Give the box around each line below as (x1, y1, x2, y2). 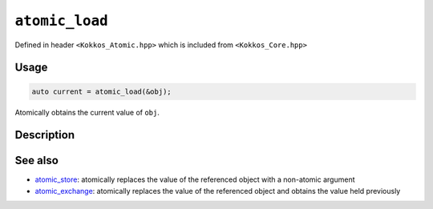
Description (14, 128, 75, 142)
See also (14, 154, 59, 167)
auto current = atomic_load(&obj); (31, 86, 172, 96)
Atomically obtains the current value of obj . (14, 107, 160, 117)
